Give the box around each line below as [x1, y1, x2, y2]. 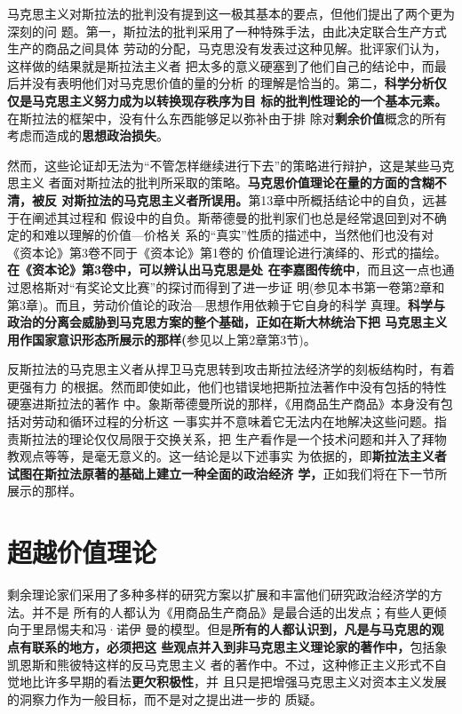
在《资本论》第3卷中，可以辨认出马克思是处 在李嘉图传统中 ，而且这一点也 [7, 260, 442, 279]
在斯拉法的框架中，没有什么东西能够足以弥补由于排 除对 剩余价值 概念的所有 [7, 108, 447, 127]
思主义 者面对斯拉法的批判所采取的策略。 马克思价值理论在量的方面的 [7, 173, 410, 192]
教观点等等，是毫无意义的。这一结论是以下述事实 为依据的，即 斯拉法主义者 [7, 447, 447, 465]
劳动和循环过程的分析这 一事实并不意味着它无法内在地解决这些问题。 [31, 412, 434, 431]
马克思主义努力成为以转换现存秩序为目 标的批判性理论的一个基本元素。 [31, 91, 448, 109]
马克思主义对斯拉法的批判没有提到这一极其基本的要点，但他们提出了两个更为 [7, 4, 455, 22]
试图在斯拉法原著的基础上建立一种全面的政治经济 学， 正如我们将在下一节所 [7, 464, 448, 482]
